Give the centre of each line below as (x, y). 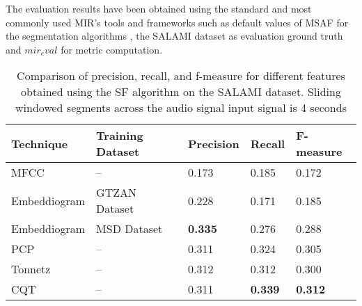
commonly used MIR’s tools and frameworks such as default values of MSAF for (177, 22)
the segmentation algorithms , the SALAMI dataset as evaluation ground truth (174, 36)
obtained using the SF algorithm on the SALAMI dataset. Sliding (181, 92)
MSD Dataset (129, 229)
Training (120, 136)
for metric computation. (112, 49)
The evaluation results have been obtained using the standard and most (159, 8)
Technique (40, 143)
